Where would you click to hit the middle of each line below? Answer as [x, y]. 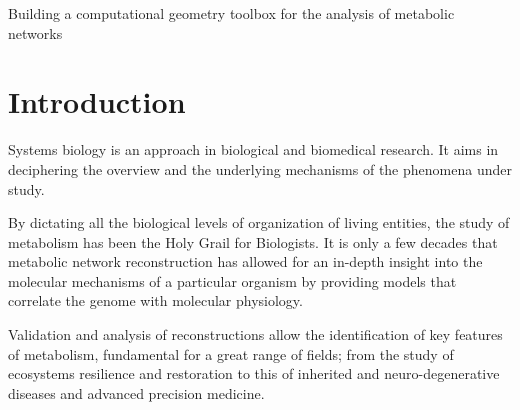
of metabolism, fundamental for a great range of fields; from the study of [231, 353]
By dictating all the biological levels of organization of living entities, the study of [259, 222]
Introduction [97, 101]
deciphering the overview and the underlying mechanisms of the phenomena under [260, 168]
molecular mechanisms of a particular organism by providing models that [232, 280]
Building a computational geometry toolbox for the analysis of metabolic [231, 13]
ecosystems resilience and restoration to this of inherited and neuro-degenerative [254, 373]
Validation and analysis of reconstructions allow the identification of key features [255, 334]
